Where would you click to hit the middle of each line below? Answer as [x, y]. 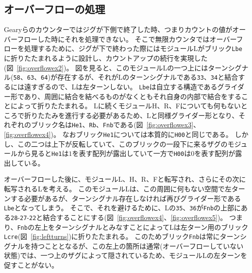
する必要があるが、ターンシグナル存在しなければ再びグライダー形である [126, 198]
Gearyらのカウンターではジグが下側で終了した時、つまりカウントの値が [118, 29]
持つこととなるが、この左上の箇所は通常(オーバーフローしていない [137, 246]
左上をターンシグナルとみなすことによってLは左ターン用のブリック [141, 227]
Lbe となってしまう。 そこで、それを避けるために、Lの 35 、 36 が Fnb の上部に [123, 208]
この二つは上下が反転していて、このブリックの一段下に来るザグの [122, 144]
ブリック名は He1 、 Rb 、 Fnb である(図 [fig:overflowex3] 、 [116, 125]
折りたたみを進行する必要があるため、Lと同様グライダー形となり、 [131, 115]
